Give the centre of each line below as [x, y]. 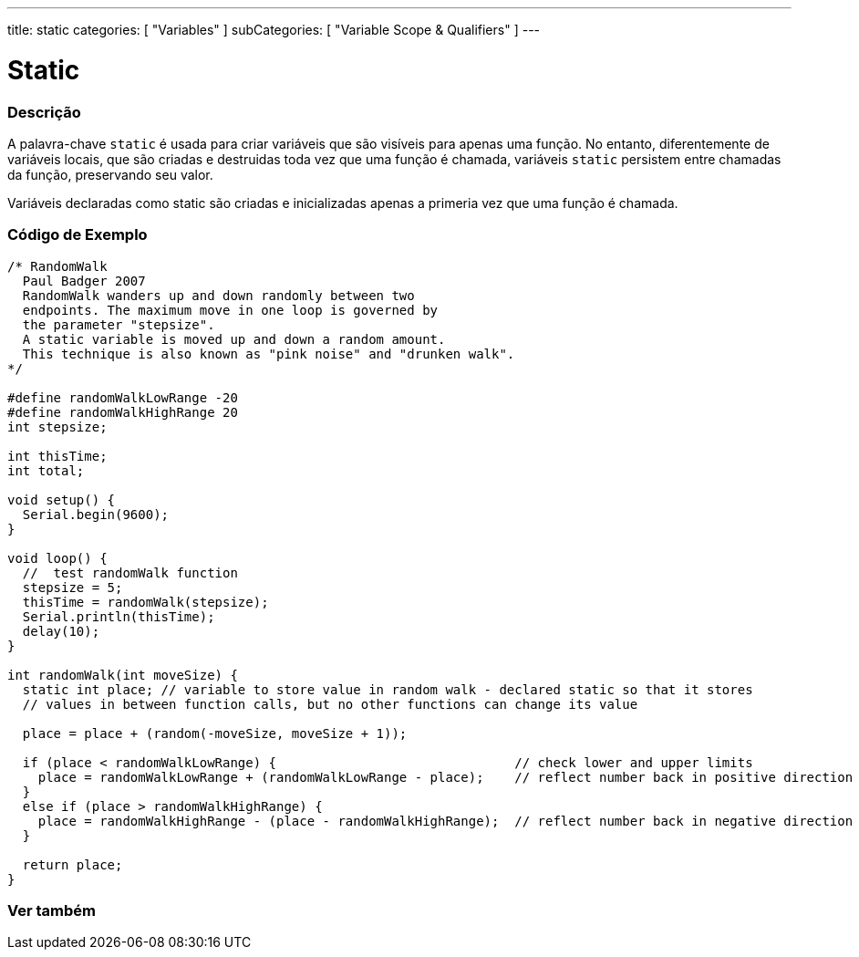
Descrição [44, 112]
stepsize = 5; [72, 587]
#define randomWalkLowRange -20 [123, 397]
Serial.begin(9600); [96, 514]
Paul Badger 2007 [84, 281]
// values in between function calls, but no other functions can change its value [330, 704]
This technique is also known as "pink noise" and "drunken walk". [269, 354]
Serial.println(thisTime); [119, 616]
